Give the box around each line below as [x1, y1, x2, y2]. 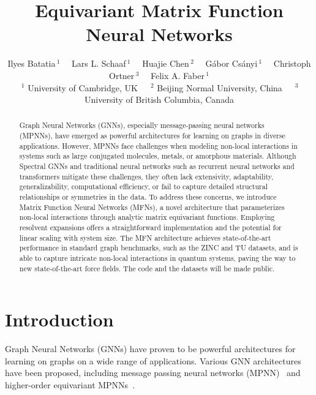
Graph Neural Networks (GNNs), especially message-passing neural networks [19, 120, 265, 130]
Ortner [109, 69, 135, 81]
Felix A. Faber [151, 69, 205, 81]
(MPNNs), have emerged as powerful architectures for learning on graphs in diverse [19, 130, 285, 141]
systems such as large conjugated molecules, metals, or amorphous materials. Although [19, 151, 296, 161]
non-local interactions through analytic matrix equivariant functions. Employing [19, 212, 275, 222]
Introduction [5, 307, 114, 332]
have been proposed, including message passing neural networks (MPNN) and [5, 366, 301, 379]
